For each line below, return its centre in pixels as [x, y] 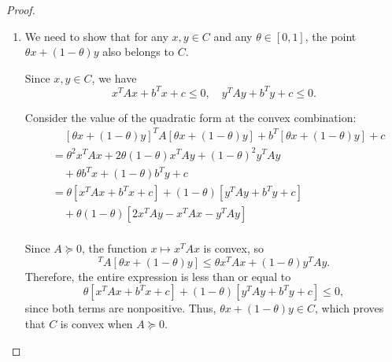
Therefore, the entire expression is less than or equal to [158, 276]
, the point [331, 36]
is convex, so [233, 248]
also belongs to [138, 52]
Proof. [21, 9]
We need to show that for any [96, 36]
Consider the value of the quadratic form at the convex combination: [190, 117]
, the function [114, 248]
